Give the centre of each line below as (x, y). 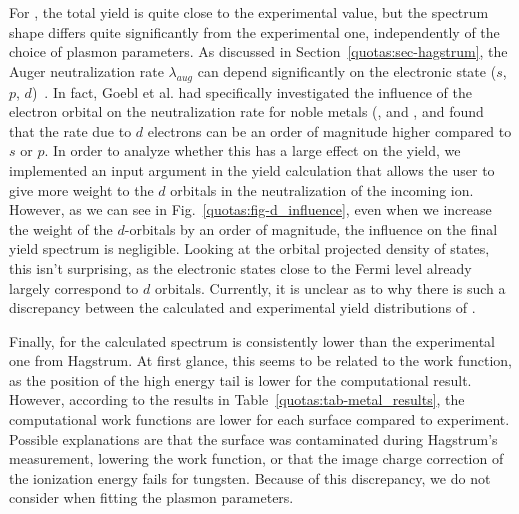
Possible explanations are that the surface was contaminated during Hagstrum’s (253, 438)
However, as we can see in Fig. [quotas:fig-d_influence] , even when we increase (250, 209)
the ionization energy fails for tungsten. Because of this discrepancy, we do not (250, 477)
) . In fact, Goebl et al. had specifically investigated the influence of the (251, 91)
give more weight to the (81, 189)
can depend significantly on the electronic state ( (347, 70)
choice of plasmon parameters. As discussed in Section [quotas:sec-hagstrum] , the (258, 51)
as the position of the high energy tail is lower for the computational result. (240, 379)
